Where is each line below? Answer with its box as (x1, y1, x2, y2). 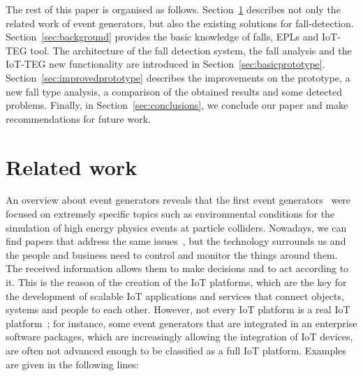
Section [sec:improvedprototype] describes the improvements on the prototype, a (6, 70, 350, 84)
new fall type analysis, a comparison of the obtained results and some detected (6, 84, 342, 98)
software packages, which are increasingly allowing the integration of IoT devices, (6, 329, 353, 344)
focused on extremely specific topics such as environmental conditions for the (6, 206, 335, 221)
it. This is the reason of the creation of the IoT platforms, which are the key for (6, 275, 347, 289)
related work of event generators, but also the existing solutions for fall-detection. (6, 15, 354, 30)
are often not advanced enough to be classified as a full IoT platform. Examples (6, 343, 346, 357)
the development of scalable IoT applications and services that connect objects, (6, 288, 344, 303)
